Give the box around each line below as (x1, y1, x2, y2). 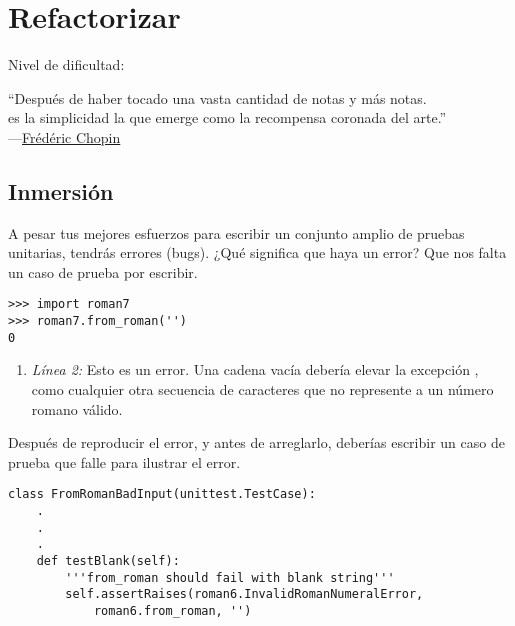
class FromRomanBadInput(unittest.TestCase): (8, 487, 316, 502)
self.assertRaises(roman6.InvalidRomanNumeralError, (65, 587, 424, 602)
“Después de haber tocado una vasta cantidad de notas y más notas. (8, 87, 427, 108)
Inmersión (8, 175, 114, 206)
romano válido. (31, 398, 123, 419)
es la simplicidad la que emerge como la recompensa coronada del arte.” (8, 107, 447, 128)
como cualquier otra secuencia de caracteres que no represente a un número (31, 379, 494, 400)
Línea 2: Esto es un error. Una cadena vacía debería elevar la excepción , (31, 359, 479, 380)
